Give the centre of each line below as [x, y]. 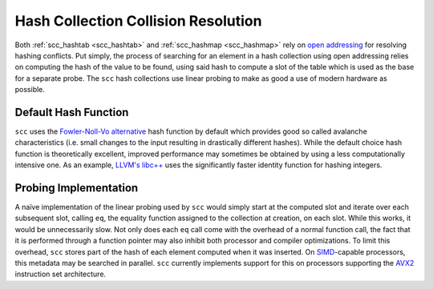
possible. [30, 90]
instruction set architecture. [61, 274]
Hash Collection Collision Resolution [138, 21]
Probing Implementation [77, 188]
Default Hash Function [72, 112]
